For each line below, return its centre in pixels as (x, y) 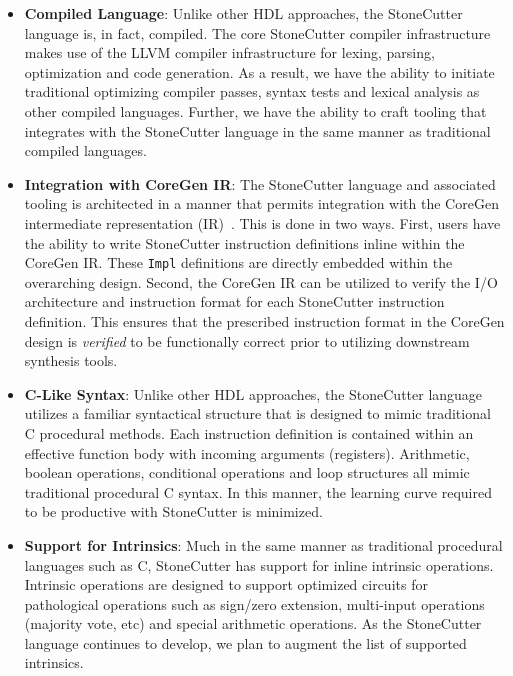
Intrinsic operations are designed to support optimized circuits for (226, 584)
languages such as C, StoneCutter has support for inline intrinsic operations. (259, 564)
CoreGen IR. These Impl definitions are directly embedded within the (238, 262)
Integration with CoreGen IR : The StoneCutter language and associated (260, 183)
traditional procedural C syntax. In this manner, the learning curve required (258, 491)
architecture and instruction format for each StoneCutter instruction (234, 301)
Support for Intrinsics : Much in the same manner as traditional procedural (263, 544)
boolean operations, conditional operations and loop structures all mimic (247, 472)
